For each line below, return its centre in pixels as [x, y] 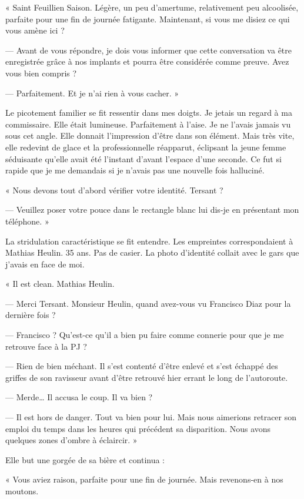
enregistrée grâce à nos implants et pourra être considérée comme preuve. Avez [147, 61]
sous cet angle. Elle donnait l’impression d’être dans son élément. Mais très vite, [150, 135]
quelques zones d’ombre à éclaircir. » [71, 440]
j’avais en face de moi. [45, 264]
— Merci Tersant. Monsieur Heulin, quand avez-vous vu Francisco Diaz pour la [148, 303]
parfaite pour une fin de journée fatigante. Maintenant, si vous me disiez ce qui [148, 19]
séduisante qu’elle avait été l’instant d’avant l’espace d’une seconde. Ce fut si [143, 158]
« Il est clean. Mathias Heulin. [60, 284]
